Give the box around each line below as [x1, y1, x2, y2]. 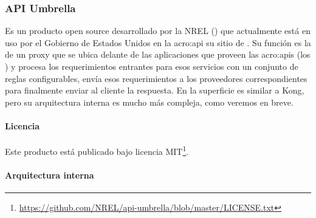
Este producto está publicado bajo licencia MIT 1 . [5, 143, 189, 157]
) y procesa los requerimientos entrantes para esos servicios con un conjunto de [5, 60, 298, 72]
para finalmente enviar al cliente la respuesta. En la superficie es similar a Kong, [5, 84, 304, 97]
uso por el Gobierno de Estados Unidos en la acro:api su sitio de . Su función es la [5, 36, 311, 49]
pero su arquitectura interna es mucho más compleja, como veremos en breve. [5, 95, 294, 108]
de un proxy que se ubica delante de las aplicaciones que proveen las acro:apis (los [5, 48, 311, 61]
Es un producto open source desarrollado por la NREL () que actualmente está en [5, 24, 311, 37]
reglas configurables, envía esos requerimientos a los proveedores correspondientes [5, 72, 307, 84]
